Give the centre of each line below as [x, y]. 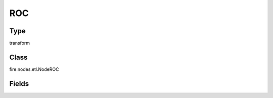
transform [20, 43]
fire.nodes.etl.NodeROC [34, 69]
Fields [19, 84]
